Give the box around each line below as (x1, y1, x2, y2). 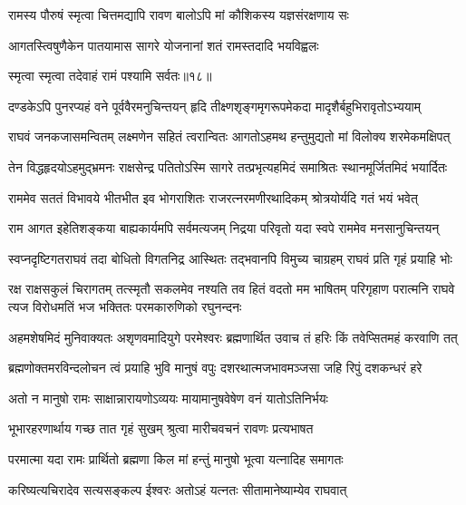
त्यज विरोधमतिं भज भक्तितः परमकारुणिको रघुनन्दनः (8, 296, 242, 316)
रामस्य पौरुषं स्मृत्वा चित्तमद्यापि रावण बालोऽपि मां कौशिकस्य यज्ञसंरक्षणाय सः (8, 5, 349, 24)
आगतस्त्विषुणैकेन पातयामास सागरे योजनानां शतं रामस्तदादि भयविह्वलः (8, 35, 319, 54)
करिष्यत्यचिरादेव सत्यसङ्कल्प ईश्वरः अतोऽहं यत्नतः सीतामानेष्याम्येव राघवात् (8, 480, 347, 499)
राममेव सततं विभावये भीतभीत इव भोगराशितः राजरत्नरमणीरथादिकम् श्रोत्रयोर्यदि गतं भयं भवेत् (8, 188, 418, 207)
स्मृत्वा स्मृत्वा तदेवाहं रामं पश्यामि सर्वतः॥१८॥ (8, 66, 212, 85)
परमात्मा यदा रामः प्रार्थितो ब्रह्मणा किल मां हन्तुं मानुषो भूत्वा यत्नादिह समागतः (8, 449, 344, 468)
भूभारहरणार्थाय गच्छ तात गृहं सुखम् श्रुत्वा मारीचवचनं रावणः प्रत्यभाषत (8, 419, 314, 438)
